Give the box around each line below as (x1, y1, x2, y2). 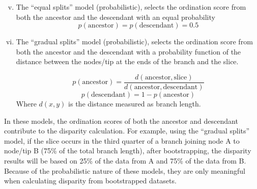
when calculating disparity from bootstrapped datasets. (4, 175, 177, 186)
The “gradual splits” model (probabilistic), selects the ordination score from (16, 36, 253, 47)
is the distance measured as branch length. (68, 98, 201, 109)
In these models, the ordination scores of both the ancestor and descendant (4, 115, 238, 126)
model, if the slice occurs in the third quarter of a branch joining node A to (4, 135, 240, 146)
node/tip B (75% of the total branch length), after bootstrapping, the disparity (4, 145, 251, 156)
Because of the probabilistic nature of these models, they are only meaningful (4, 165, 245, 176)
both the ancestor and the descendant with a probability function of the (16, 46, 241, 57)
